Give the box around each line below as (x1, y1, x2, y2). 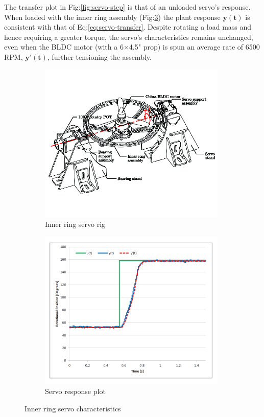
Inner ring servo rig (45, 219, 106, 229)
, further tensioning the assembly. (47, 51, 152, 62)
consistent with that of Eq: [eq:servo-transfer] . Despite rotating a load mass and (4, 21, 252, 32)
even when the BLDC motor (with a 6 (4, 41, 124, 52)
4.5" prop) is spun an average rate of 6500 (129, 41, 260, 52)
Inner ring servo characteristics (25, 403, 121, 413)
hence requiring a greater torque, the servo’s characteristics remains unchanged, (4, 31, 253, 42)
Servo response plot (45, 386, 106, 397)
